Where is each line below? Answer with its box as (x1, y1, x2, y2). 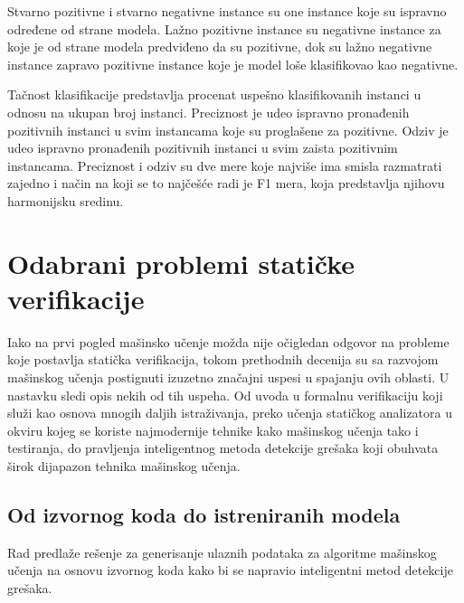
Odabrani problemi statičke (7, 244, 355, 281)
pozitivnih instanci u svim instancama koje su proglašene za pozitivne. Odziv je (7, 120, 449, 139)
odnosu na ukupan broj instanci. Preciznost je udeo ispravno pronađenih (7, 102, 410, 121)
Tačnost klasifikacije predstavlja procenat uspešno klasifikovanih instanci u (7, 85, 421, 104)
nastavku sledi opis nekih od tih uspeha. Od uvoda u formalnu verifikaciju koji (7, 385, 443, 404)
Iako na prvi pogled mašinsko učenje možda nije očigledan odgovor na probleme (7, 332, 450, 351)
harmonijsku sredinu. (7, 191, 124, 210)
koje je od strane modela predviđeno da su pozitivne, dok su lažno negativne (7, 37, 432, 56)
